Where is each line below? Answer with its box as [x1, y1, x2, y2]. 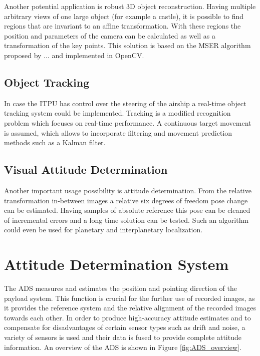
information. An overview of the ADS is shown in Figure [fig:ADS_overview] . [4, 341, 241, 352]
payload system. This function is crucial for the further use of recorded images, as [4, 292, 255, 303]
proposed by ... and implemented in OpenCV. [4, 50, 144, 60]
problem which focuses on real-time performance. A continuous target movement [4, 117, 251, 128]
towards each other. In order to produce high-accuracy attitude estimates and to [4, 312, 251, 322]
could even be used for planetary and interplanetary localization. [4, 224, 203, 235]
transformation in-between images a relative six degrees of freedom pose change [4, 195, 248, 205]
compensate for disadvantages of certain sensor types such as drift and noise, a [4, 322, 245, 332]
